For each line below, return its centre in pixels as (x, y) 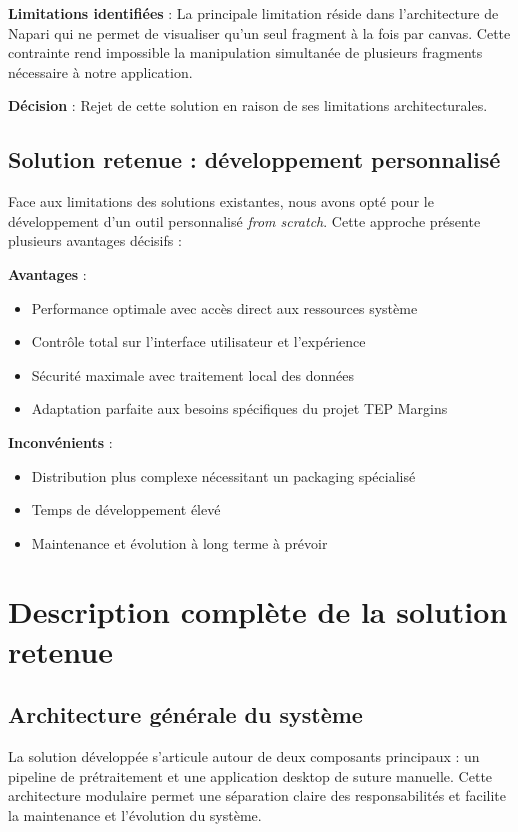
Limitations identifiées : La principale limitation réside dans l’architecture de (253, 13)
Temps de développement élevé (126, 509)
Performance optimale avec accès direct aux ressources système (224, 307)
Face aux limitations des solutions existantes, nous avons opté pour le (221, 201)
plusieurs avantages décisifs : (95, 240)
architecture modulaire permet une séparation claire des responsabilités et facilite (257, 795)
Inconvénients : (60, 441)
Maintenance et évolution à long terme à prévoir (179, 542)
